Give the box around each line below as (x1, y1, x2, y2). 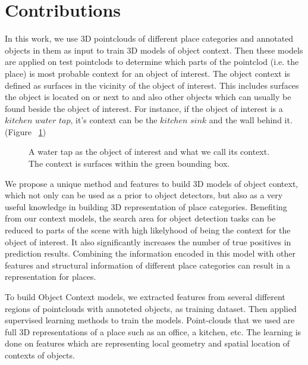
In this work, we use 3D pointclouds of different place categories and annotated (5, 32, 294, 45)
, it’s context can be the (70, 114, 158, 126)
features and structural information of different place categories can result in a (5, 258, 291, 271)
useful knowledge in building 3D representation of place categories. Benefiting (5, 200, 287, 213)
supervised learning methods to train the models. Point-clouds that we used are (5, 314, 295, 326)
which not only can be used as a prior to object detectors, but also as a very (5, 189, 283, 201)
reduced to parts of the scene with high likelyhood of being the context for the (5, 224, 291, 236)
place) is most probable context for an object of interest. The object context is (5, 67, 290, 79)
